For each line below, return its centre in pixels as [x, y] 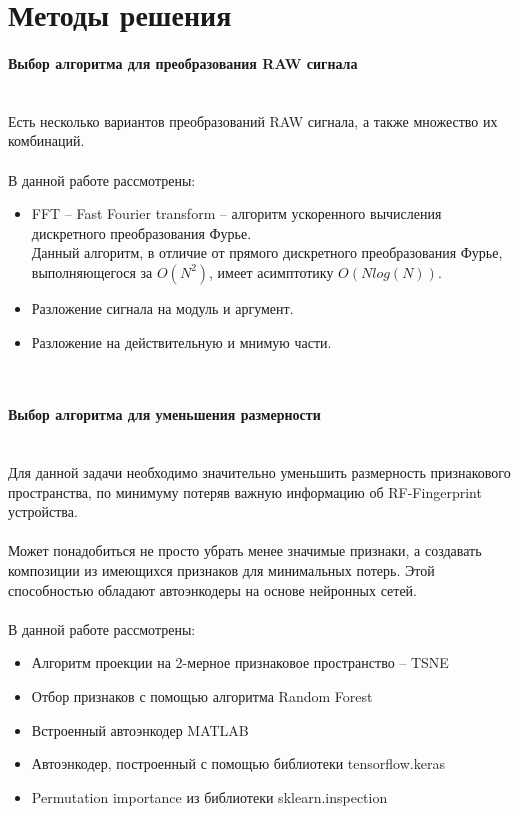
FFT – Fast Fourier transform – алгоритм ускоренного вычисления [236, 213]
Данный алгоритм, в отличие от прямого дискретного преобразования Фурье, [267, 252]
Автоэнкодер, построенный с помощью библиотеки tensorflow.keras [238, 763]
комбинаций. [46, 140]
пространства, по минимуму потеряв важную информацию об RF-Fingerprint [245, 491]
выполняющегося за [92, 271]
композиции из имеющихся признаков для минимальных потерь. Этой [221, 570]
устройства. [43, 511]
